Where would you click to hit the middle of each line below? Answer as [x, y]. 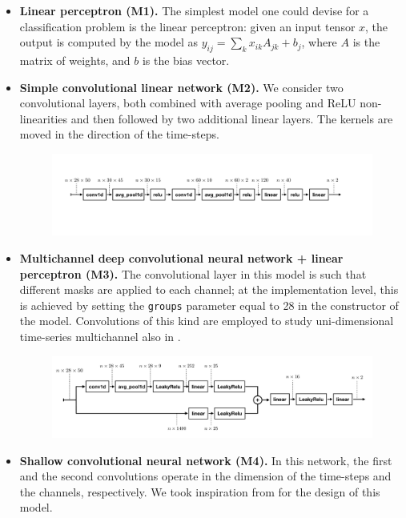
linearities [44, 118]
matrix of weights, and [75, 60]
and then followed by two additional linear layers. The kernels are [232, 118]
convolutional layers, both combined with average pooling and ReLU [188, 103]
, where [319, 42]
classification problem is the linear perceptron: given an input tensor [187, 26]
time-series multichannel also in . [100, 336]
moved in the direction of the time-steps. [119, 134]
